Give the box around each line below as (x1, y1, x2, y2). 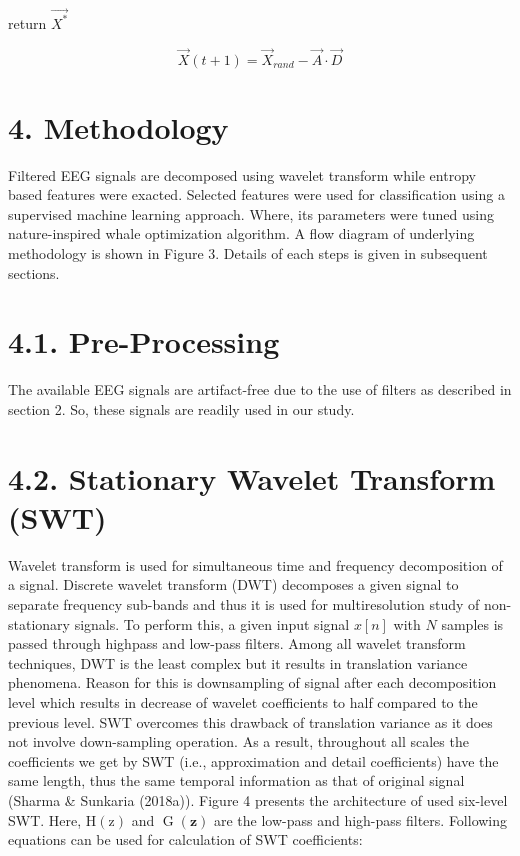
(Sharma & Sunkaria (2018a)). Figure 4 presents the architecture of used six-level (8, 789, 508, 810)
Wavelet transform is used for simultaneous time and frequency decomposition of (8, 554, 503, 575)
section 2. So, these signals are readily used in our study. (8, 398, 355, 419)
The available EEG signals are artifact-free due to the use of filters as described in (8, 379, 512, 400)
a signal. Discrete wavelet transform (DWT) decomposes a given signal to (8, 574, 459, 595)
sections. (8, 262, 60, 283)
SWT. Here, (8, 809, 82, 830)
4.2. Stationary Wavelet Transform (8, 457, 496, 498)
